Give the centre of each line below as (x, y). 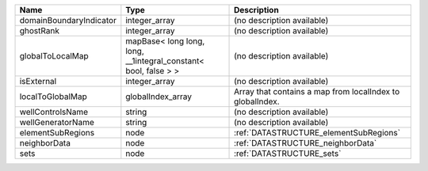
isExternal (38, 81)
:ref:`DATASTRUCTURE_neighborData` (306, 143)
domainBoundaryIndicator (68, 20)
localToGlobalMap (53, 97)
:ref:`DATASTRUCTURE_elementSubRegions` (317, 133)
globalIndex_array (159, 97)
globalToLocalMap (54, 56)
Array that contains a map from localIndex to (317, 91)
